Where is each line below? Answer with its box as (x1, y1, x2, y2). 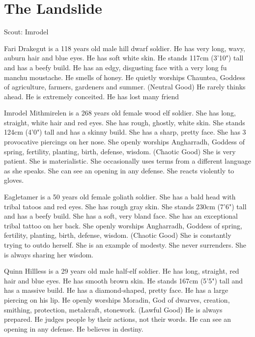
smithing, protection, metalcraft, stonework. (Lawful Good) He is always (4, 304, 223, 314)
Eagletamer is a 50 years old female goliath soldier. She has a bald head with (4, 192, 236, 202)
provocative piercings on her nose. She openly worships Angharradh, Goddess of (4, 137, 245, 147)
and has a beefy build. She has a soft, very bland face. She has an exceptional (4, 211, 238, 221)
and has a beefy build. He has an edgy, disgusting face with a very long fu (4, 62, 227, 72)
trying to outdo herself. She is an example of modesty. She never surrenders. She (4, 240, 246, 250)
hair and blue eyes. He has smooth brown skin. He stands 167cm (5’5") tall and (4, 275, 243, 285)
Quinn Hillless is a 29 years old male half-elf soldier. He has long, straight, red (4, 266, 239, 276)
